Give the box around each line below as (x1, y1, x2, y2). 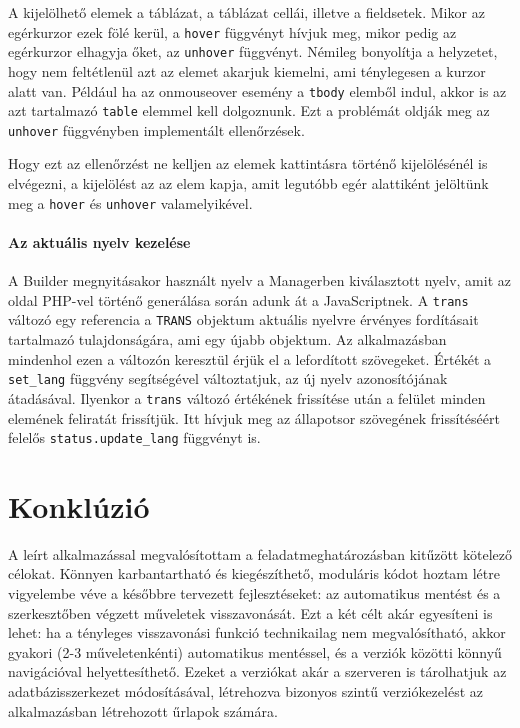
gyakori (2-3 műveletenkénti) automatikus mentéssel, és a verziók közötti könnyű (8, 641, 502, 662)
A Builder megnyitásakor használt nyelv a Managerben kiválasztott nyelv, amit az (8, 270, 511, 291)
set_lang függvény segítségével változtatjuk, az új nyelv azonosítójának (8, 368, 448, 389)
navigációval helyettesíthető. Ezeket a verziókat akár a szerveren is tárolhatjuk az (8, 661, 507, 682)
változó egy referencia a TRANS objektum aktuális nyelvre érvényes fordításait (8, 309, 479, 330)
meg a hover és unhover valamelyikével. (8, 192, 253, 213)
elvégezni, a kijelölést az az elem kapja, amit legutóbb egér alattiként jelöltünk (8, 173, 489, 194)
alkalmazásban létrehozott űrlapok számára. (8, 700, 278, 721)
